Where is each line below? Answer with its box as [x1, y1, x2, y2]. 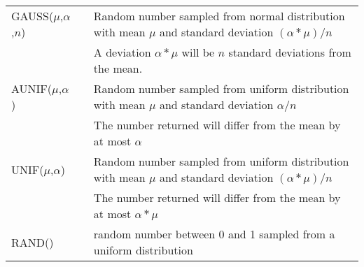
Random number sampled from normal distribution [93, 8, 345, 24]
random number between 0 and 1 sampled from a [93, 226, 335, 242]
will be [181, 44, 215, 60]
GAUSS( [11, 8, 54, 24]
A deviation [93, 44, 151, 60]
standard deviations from [228, 44, 351, 60]
